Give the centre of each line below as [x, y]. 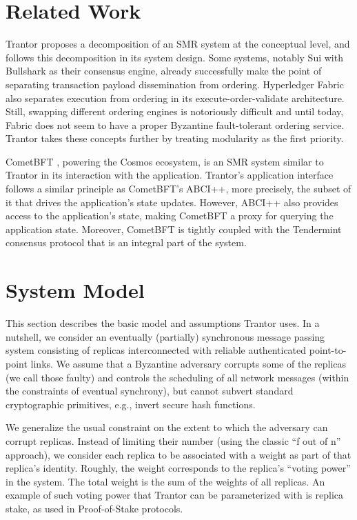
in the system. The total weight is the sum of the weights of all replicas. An [165, 481]
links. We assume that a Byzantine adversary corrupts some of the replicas [188, 363]
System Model [75, 290]
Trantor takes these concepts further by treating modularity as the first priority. [175, 138]
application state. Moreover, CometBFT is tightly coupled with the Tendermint [174, 229]
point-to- [328, 350]
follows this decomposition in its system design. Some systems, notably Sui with [174, 57]
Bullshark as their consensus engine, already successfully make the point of [164, 71]
